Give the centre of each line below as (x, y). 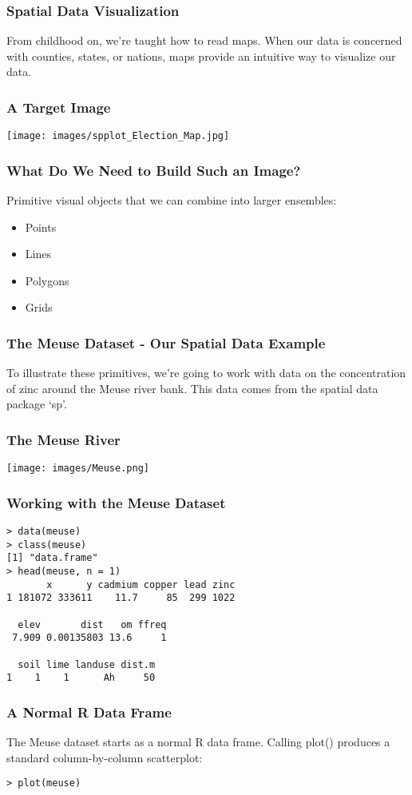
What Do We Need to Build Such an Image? (154, 170)
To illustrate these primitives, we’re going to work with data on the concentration (206, 373)
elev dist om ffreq (92, 624)
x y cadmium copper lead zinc (141, 584)
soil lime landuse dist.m (87, 664)
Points (41, 227)
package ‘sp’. (37, 404)
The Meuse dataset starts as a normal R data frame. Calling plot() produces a (198, 742)
